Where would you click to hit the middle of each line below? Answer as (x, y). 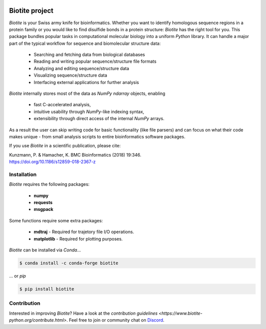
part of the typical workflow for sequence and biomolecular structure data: (85, 43)
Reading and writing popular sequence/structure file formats (95, 61)
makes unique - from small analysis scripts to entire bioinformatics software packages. (97, 136)
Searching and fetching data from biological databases (89, 55)
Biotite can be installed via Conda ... (45, 250)
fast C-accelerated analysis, (62, 105)
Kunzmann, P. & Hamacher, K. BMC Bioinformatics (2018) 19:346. (75, 155)
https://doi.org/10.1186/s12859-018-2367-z (52, 162)
